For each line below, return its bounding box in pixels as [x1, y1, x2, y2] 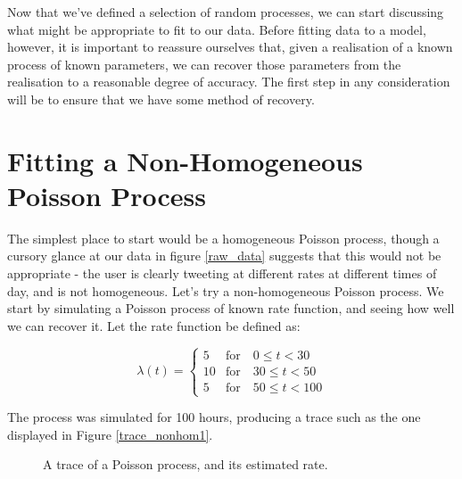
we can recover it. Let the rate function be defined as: [7, 316, 301, 334]
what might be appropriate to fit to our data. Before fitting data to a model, [7, 20, 426, 38]
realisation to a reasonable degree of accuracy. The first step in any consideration [7, 72, 450, 91]
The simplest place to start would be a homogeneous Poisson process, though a [7, 228, 440, 247]
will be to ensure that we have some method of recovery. [7, 89, 315, 108]
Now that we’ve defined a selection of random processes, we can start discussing [7, 3, 444, 21]
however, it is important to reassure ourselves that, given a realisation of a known [7, 37, 453, 56]
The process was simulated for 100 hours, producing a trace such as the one [7, 408, 421, 426]
